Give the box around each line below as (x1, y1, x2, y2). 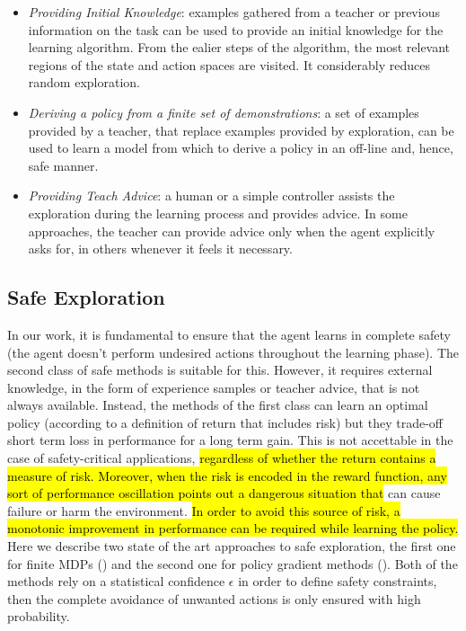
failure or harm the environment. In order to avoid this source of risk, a (7, 501, 400, 520)
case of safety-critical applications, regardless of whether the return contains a (7, 449, 436, 467)
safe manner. (28, 156, 99, 174)
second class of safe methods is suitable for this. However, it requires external (7, 360, 433, 379)
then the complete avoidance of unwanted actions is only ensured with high (7, 589, 421, 608)
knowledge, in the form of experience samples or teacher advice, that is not (7, 378, 420, 396)
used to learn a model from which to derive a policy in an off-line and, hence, (28, 138, 453, 157)
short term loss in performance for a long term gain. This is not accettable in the (7, 431, 453, 449)
